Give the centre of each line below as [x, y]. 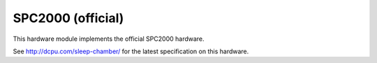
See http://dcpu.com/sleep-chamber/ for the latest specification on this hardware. [131, 51]
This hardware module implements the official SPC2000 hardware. [109, 39]
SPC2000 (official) [68, 18]
